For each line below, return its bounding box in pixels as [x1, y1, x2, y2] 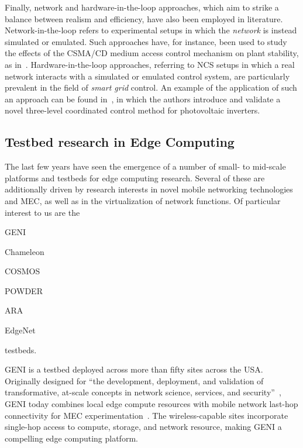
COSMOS [5, 265, 40, 277]
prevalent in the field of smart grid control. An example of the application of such [5, 81, 297, 94]
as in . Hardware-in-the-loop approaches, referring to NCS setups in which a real [5, 58, 295, 70]
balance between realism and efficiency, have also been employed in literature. [5, 12, 283, 25]
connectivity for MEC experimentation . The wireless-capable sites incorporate [5, 409, 288, 421]
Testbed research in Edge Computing [5, 133, 235, 151]
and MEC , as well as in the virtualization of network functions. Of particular [5, 194, 281, 206]
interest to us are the [5, 206, 80, 218]
